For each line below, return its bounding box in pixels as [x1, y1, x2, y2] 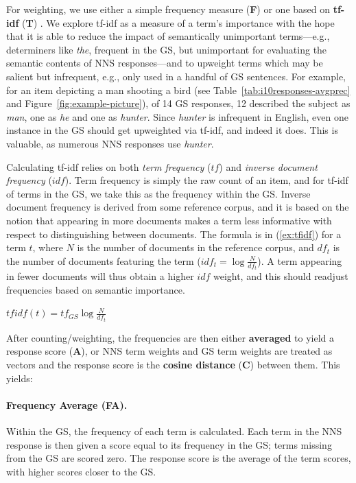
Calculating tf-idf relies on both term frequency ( [6, 159, 211, 174]
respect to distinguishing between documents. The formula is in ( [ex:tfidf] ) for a [6, 226, 342, 241]
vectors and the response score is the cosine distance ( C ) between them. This [6, 357, 340, 371]
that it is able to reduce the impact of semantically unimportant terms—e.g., [6, 29, 330, 43]
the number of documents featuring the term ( [6, 253, 201, 268]
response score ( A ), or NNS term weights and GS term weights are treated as [6, 344, 333, 358]
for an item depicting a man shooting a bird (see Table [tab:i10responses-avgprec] [6, 82, 351, 97]
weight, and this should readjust [213, 269, 348, 283]
